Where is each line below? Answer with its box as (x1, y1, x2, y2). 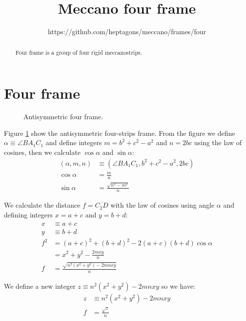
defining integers (4, 210, 53, 220)
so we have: (161, 280, 196, 291)
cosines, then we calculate (4, 147, 81, 157)
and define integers (45, 137, 102, 148)
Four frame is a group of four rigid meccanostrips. (15, 48, 143, 56)
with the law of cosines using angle (110, 200, 215, 210)
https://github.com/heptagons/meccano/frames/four (48, 26, 206, 37)
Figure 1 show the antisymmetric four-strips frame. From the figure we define (4, 128, 235, 138)
